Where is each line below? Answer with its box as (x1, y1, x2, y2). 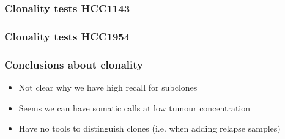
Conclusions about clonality (4, 56, 143, 72)
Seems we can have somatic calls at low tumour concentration (18, 101, 251, 114)
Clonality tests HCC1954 (4, 28, 130, 43)
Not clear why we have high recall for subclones (18, 80, 198, 93)
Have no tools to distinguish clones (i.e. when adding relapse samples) (18, 122, 281, 135)
